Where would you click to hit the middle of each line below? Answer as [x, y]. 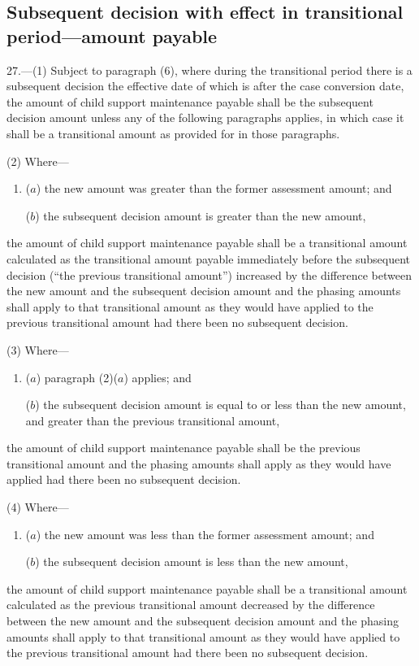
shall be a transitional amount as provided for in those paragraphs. [173, 133]
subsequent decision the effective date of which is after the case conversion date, [205, 86]
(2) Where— [38, 161]
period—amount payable [112, 35]
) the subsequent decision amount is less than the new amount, [192, 562]
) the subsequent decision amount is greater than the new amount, [201, 215]
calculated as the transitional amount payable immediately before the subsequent [208, 258]
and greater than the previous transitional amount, [153, 420]
